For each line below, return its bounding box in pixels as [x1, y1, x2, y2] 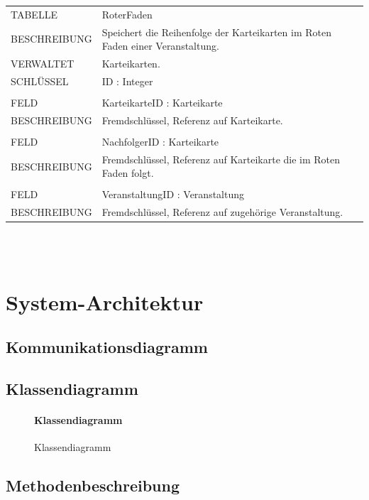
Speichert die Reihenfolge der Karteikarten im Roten [101, 24, 331, 39]
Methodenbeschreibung [6, 474, 180, 496]
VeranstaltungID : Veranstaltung [101, 187, 244, 202]
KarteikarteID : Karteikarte [101, 94, 223, 109]
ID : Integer [101, 73, 153, 88]
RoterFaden [101, 6, 153, 21]
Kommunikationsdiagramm [6, 336, 208, 358]
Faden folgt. [101, 165, 154, 180]
